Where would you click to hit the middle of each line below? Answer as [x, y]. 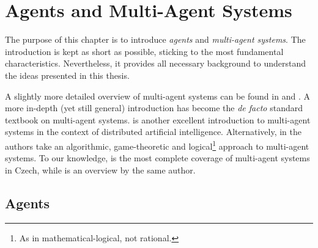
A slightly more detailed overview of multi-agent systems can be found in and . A [157, 96]
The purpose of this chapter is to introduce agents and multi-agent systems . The [155, 39]
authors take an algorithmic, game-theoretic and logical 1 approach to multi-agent [157, 145]
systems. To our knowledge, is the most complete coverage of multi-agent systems [157, 158]
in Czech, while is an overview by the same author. [100, 170]
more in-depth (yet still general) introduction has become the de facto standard [154, 108]
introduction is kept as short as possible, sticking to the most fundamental [144, 51]
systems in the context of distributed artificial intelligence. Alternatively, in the [153, 132]
